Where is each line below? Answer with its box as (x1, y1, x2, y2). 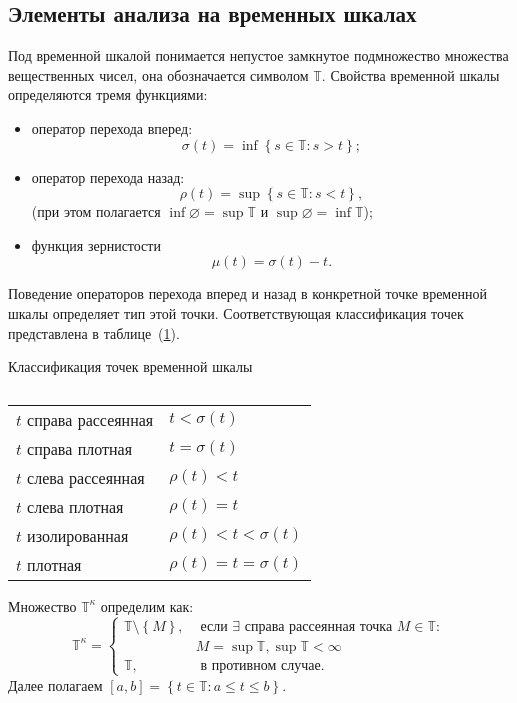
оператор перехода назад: (31, 166, 185, 187)
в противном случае (200, 658, 321, 673)
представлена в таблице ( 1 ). (8, 322, 180, 343)
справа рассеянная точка (244, 619, 393, 634)
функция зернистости (31, 234, 161, 255)
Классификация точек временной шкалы (8, 356, 253, 377)
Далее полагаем (8, 674, 103, 695)
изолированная (27, 523, 129, 547)
